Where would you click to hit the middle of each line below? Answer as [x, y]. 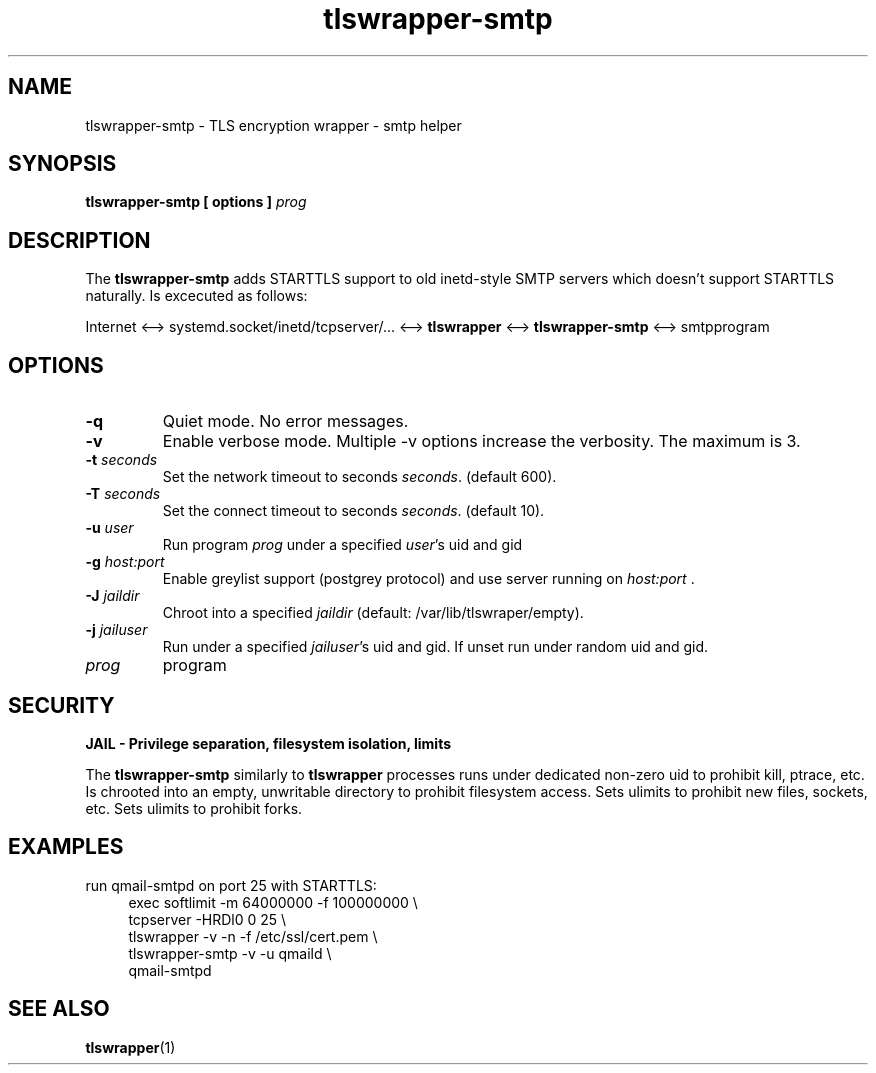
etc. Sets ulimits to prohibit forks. [194, 808]
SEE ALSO [59, 1009]
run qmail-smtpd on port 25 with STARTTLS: [231, 885]
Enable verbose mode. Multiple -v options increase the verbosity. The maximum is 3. [481, 441]
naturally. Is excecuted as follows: [196, 296]
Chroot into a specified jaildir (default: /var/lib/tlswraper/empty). [373, 613]
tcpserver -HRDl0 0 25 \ [207, 919]
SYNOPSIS [62, 164]
